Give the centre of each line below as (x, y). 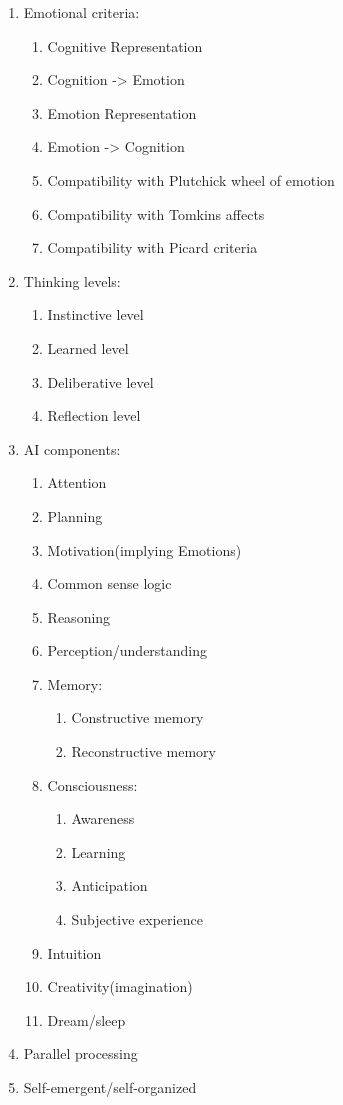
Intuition (74, 952)
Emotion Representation (122, 112)
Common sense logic (109, 583)
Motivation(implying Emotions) (144, 549)
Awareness (103, 818)
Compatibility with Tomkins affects (156, 213)
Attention (77, 482)
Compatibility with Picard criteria (152, 247)
